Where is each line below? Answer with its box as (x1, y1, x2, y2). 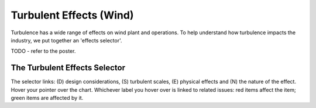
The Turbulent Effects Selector (11, 63, 126, 73)
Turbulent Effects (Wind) (11, 9, 134, 21)
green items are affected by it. (11, 95, 84, 102)
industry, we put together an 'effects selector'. (11, 37, 122, 44)
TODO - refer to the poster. (11, 48, 76, 55)
